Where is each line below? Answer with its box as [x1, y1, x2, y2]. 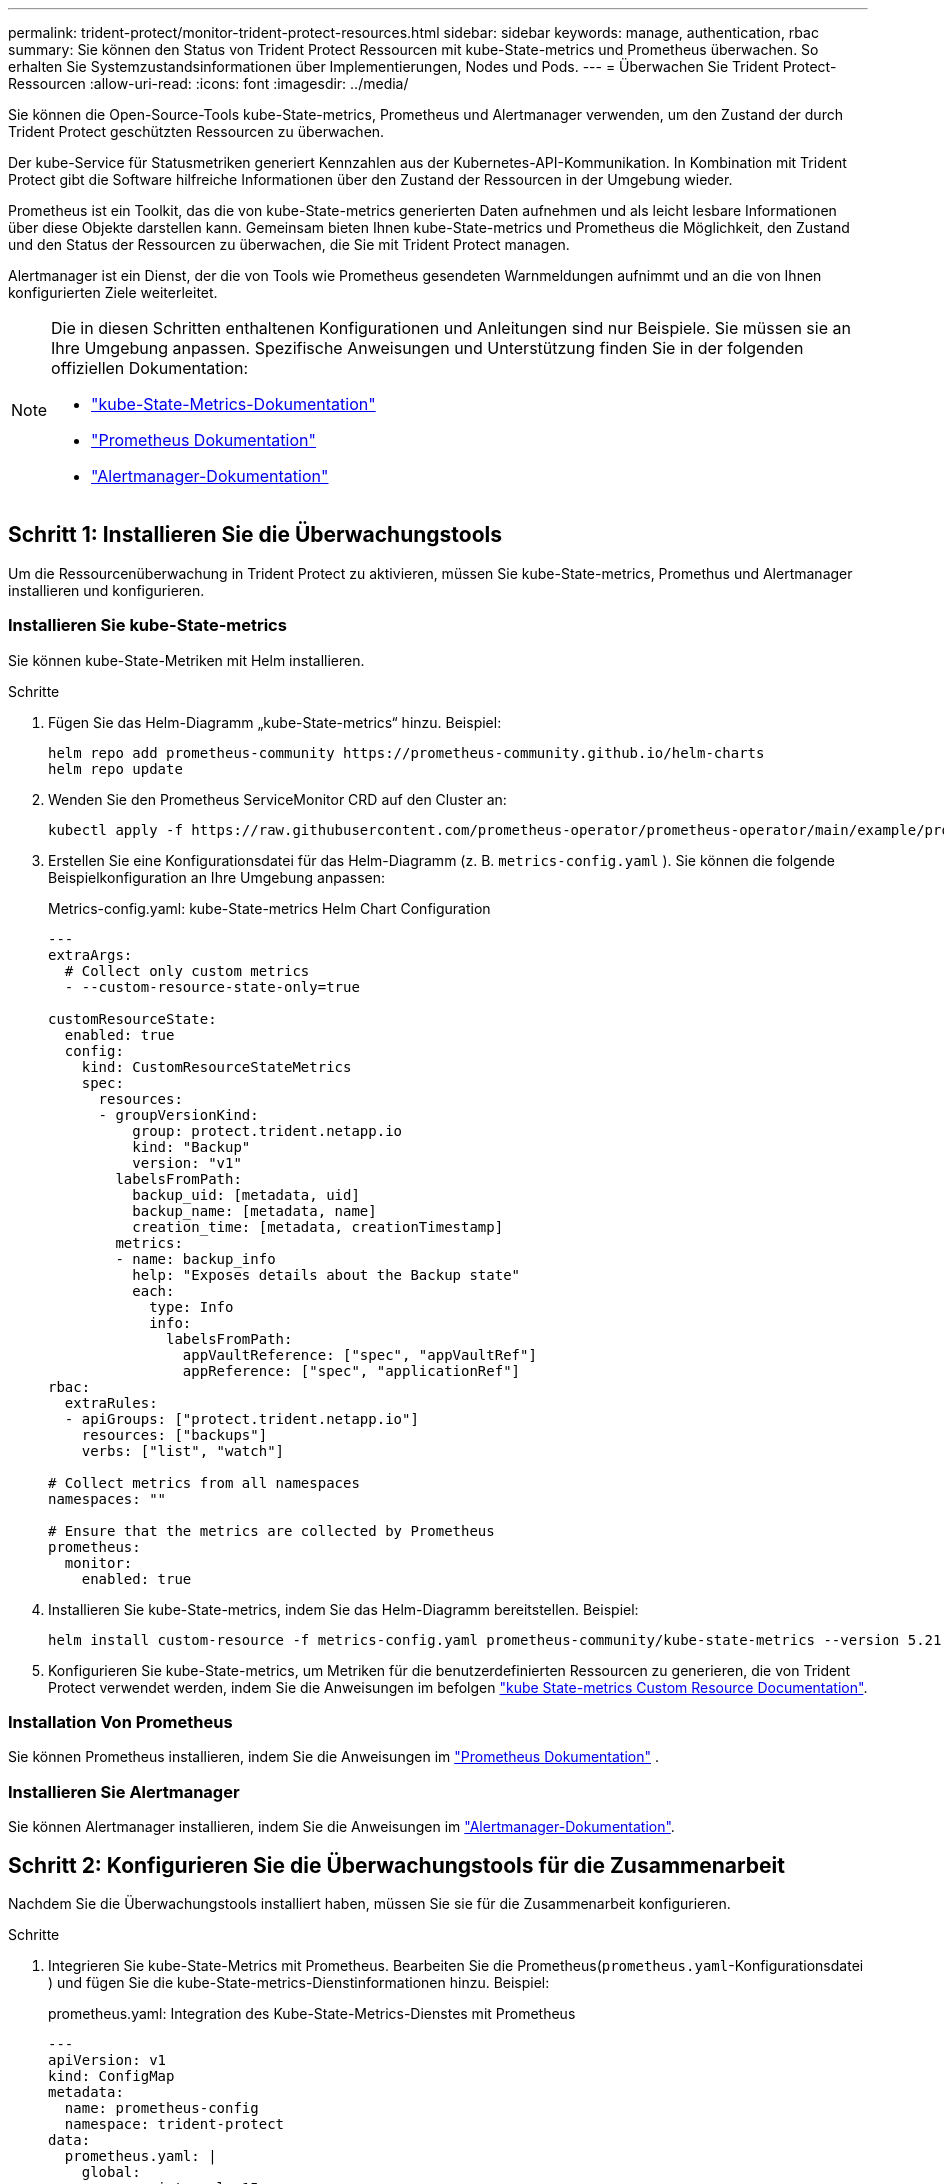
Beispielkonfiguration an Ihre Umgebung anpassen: [48, 868, 386, 886]
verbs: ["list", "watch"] [81, 1442, 285, 1459]
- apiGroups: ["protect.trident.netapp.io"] [64, 1410, 419, 1427]
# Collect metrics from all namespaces [48, 1474, 360, 1491]
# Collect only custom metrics [64, 962, 310, 979]
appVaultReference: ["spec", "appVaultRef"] [182, 1346, 537, 1363]
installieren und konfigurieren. [8, 581, 205, 599]
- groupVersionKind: [98, 1106, 259, 1123]
